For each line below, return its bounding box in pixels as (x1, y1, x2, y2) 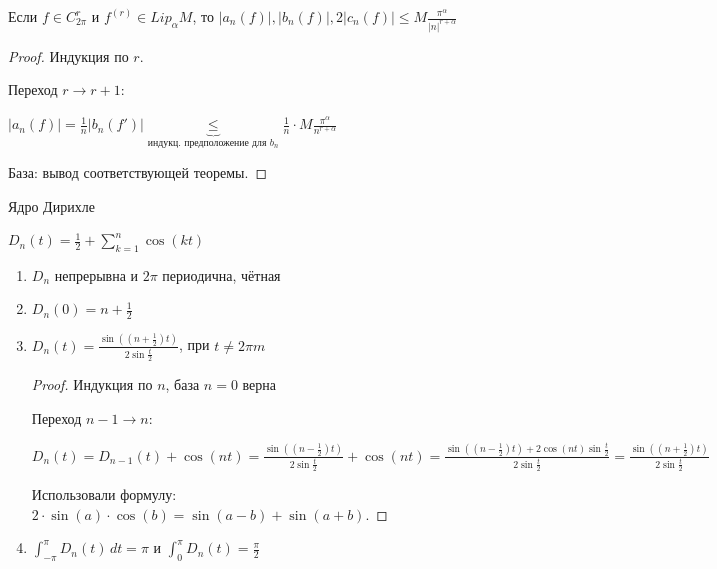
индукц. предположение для (147, 137, 267, 148)
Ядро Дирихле (8, 195, 95, 216)
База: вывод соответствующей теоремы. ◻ (8, 161, 268, 182)
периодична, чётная (162, 264, 281, 285)
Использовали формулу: (31, 484, 177, 505)
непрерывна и (54, 264, 139, 285)
